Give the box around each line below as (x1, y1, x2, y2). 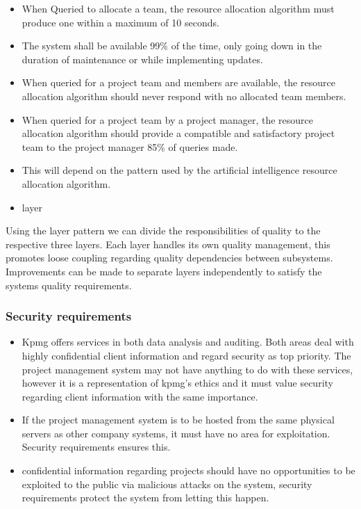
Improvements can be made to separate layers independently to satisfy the (6, 264, 322, 278)
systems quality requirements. (6, 277, 132, 292)
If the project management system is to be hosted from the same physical (22, 412, 335, 427)
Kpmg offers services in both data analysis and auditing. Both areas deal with (22, 334, 354, 349)
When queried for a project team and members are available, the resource (22, 75, 335, 90)
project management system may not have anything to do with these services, (22, 362, 353, 376)
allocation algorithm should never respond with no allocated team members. (22, 88, 346, 103)
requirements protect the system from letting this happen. (22, 490, 269, 505)
